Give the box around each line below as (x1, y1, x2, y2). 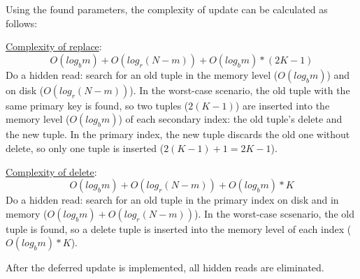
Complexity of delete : (6, 164, 97, 179)
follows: (6, 15, 38, 30)
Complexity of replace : (6, 39, 102, 54)
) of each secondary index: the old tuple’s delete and (118, 112, 343, 126)
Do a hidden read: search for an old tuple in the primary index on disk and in (6, 193, 339, 207)
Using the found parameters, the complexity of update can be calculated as (6, 2, 328, 16)
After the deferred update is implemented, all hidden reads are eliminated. (6, 260, 324, 275)
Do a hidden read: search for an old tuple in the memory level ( (6, 67, 278, 82)
